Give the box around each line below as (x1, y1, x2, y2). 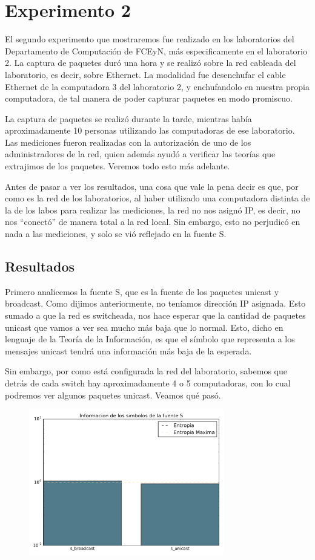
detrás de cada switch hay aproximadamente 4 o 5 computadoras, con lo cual (5, 376, 291, 389)
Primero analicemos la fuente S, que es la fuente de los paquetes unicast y (5, 285, 279, 298)
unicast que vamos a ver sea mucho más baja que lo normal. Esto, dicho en (5, 321, 283, 333)
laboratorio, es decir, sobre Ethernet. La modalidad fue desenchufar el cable (5, 68, 286, 80)
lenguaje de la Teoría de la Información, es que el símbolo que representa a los (5, 333, 295, 345)
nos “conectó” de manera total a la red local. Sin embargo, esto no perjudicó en (5, 215, 300, 228)
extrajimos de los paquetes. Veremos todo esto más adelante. (5, 160, 230, 172)
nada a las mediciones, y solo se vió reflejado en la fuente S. (5, 227, 227, 240)
